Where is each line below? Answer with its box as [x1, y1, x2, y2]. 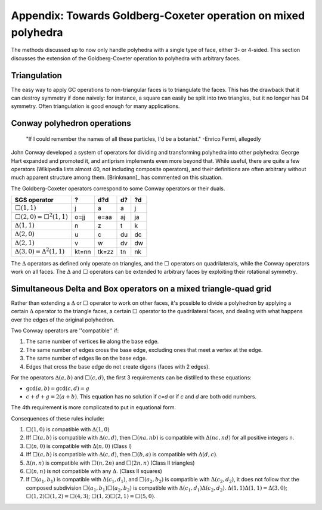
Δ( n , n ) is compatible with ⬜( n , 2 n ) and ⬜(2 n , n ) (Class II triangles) [26, 459, 195, 466]
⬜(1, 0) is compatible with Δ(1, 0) [26, 426, 110, 433]
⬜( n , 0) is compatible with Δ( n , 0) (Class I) [26, 442, 132, 450]
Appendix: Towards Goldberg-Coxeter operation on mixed [11, 9, 305, 22]
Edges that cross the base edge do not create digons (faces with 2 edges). [26, 363, 210, 370]
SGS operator [14, 196, 54, 204]
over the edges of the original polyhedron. [11, 316, 115, 323]
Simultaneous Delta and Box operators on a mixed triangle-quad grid [11, 283, 271, 293]
